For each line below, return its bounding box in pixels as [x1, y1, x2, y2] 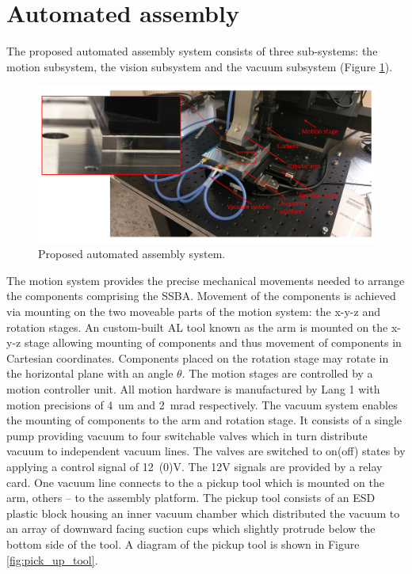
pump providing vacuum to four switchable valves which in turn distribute [6, 427, 368, 443]
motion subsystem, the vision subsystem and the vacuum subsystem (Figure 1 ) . [6, 58, 393, 74]
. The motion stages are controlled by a [181, 365, 373, 382]
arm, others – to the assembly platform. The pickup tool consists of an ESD [6, 489, 376, 506]
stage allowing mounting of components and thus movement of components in [24, 334, 402, 351]
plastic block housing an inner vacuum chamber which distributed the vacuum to [6, 504, 400, 521]
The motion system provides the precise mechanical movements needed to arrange [6, 272, 405, 288]
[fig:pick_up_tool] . [6, 551, 98, 568]
